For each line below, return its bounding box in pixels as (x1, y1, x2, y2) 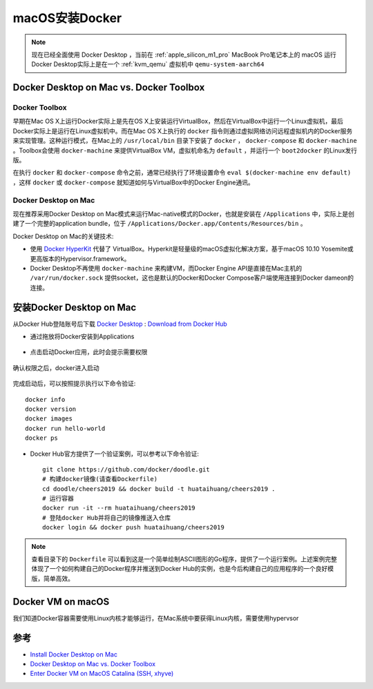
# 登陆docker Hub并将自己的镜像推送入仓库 (42, 514, 171, 521)
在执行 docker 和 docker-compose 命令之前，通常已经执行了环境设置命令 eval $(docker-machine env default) (12, 168, 352, 177)
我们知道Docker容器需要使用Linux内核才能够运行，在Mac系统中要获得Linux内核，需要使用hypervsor (12, 614, 299, 622)
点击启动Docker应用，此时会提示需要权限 (30, 348, 148, 356)
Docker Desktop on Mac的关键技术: (12, 232, 114, 240)
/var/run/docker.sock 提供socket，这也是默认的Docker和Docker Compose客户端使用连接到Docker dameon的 (30, 273, 354, 282)
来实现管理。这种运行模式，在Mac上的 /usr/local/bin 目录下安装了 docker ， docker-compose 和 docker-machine (12, 137, 357, 145)
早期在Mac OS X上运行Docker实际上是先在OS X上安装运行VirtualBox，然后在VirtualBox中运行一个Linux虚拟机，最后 (12, 117, 343, 126)
